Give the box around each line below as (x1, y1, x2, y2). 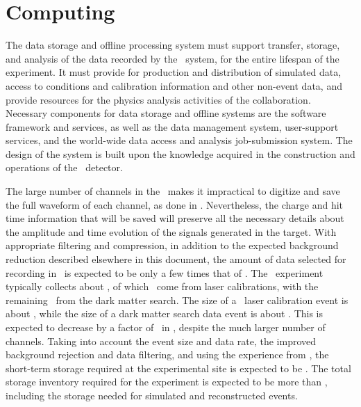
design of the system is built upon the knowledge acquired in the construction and (6, 146, 355, 161)
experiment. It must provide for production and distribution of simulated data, (6, 65, 342, 79)
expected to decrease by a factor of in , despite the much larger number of (6, 320, 326, 334)
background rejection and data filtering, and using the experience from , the (6, 347, 329, 362)
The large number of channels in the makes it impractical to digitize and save (6, 184, 340, 198)
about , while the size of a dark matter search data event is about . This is (6, 306, 324, 321)
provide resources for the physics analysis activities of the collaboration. (6, 92, 311, 106)
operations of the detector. (6, 160, 123, 175)
